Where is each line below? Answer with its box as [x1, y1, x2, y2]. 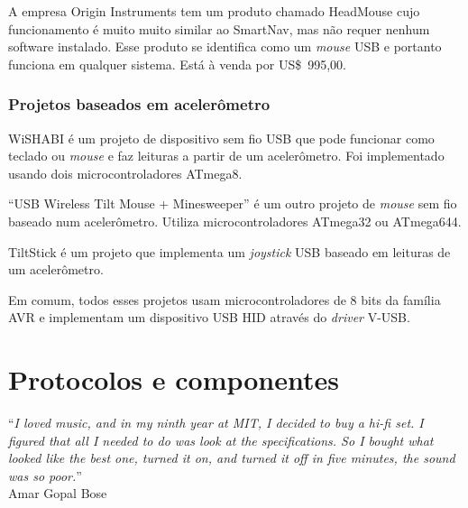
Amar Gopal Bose [8, 484, 107, 503]
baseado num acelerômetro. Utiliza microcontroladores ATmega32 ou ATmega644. [8, 211, 462, 230]
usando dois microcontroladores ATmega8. [8, 163, 243, 182]
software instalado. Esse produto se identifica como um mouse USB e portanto [8, 37, 442, 56]
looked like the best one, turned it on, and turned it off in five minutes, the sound [8, 448, 455, 467]
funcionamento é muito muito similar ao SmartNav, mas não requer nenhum [8, 19, 430, 38]
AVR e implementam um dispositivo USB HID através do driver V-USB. [8, 308, 410, 327]
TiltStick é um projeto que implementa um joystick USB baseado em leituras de [8, 242, 451, 261]
